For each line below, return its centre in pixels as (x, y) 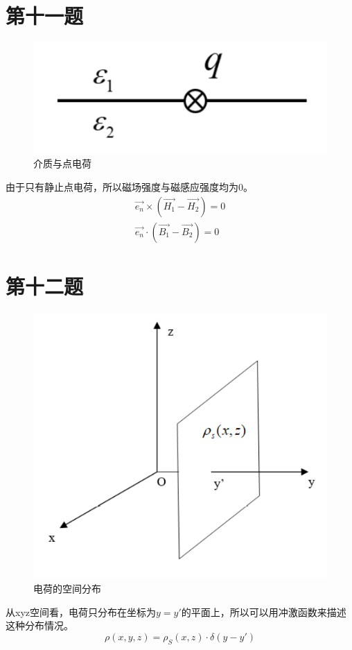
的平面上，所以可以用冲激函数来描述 (264, 611)
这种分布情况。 (39, 625)
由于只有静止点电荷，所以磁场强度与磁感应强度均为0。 (129, 186)
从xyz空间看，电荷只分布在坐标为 (81, 611)
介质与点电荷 (62, 163)
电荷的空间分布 (67, 589)
